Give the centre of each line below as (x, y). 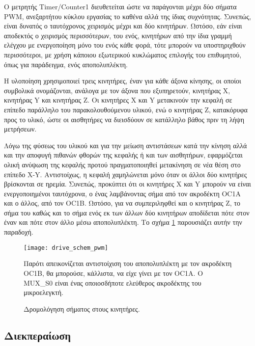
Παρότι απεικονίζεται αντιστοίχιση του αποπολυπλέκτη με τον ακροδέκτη (128, 263)
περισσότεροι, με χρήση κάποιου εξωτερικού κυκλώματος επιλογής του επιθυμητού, (123, 54)
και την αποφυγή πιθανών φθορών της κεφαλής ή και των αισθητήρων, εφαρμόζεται (123, 155)
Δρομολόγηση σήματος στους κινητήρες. (82, 308)
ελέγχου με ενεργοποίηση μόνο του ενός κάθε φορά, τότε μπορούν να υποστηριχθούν (125, 45)
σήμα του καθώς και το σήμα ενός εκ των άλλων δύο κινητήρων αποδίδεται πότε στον (127, 212)
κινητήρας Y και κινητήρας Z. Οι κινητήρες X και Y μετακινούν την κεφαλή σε (118, 100)
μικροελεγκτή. (43, 292)
